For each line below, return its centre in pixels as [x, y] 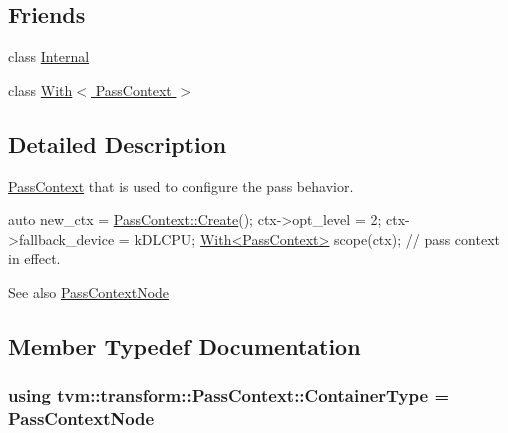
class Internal [49, 56]
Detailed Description [117, 143]
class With [40, 89]
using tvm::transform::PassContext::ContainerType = [229, 395]
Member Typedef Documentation [184, 345]
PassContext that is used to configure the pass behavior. [181, 185]
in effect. [34, 258]
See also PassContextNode [89, 291]
